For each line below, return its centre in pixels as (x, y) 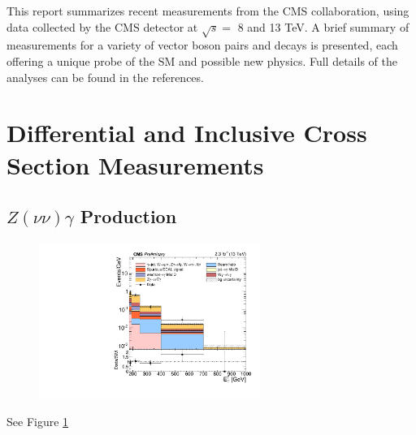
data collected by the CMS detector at (102, 26)
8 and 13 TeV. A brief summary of (323, 26)
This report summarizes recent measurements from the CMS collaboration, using (208, 11)
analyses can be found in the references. (105, 77)
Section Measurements (135, 164)
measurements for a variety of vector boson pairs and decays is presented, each (202, 45)
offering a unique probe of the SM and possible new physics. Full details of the (202, 60)
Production (128, 216)
